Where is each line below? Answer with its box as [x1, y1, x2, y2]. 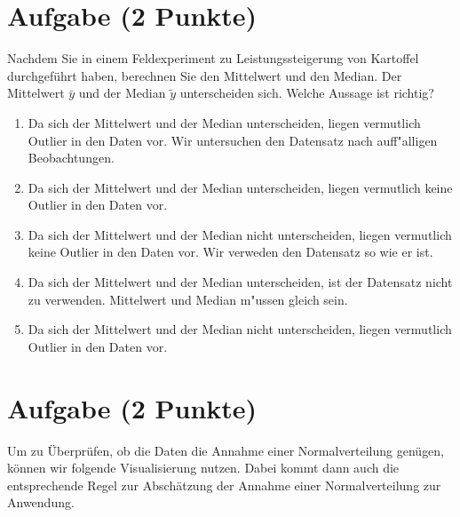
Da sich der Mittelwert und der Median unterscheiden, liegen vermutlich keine [28, 178, 453, 196]
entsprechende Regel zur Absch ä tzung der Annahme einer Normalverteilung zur [7, 475, 441, 494]
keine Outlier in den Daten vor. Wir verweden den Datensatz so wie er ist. [28, 243, 433, 261]
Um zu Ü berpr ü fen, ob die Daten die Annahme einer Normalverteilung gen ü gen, [7, 441, 445, 459]
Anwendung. [7, 493, 75, 512]
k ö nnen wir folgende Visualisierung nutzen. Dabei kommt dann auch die [7, 458, 400, 477]
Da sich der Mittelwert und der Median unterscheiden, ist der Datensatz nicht [28, 273, 453, 291]
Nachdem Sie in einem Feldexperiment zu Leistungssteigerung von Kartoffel [7, 49, 419, 68]
